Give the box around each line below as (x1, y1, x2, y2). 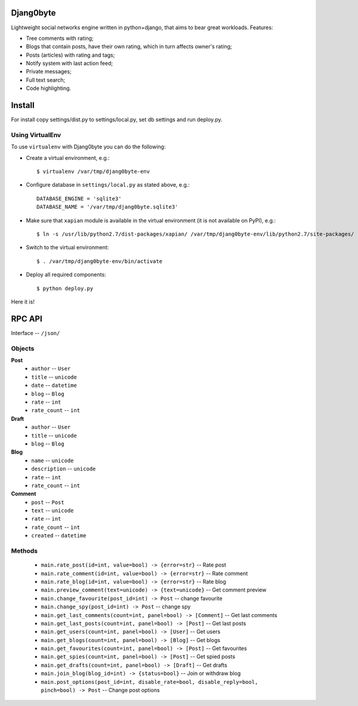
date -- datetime (31, 382, 77, 389)
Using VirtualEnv (11, 131, 61, 139)
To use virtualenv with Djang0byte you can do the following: (11, 143, 166, 150)
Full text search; (26, 76, 66, 83)
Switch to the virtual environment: (26, 244, 109, 251)
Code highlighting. (26, 85, 72, 92)
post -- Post (31, 498, 65, 506)
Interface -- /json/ (11, 329, 60, 336)
